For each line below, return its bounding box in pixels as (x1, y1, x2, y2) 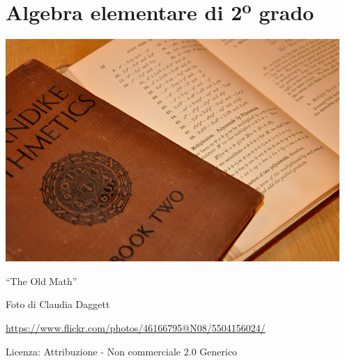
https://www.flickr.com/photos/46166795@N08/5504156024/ (6, 320, 266, 335)
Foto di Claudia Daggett (6, 297, 110, 312)
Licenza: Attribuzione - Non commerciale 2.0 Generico (6, 344, 238, 358)
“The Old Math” (6, 273, 77, 288)
